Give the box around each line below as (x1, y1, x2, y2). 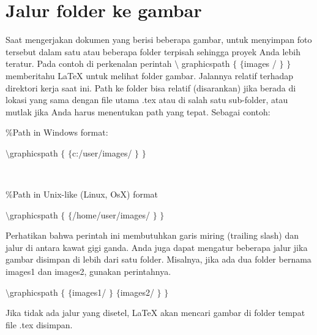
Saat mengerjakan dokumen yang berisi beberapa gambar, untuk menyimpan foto (6, 33, 312, 46)
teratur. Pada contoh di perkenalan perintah (6, 57, 172, 70)
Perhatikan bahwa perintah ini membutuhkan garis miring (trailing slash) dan (6, 229, 299, 242)
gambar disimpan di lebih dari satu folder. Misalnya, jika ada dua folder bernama (6, 253, 311, 266)
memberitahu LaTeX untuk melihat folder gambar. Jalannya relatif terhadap (6, 69, 294, 82)
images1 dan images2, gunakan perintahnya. (6, 265, 171, 278)
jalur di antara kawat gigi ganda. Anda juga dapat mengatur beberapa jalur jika (6, 241, 308, 253)
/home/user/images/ (72, 208, 150, 221)
